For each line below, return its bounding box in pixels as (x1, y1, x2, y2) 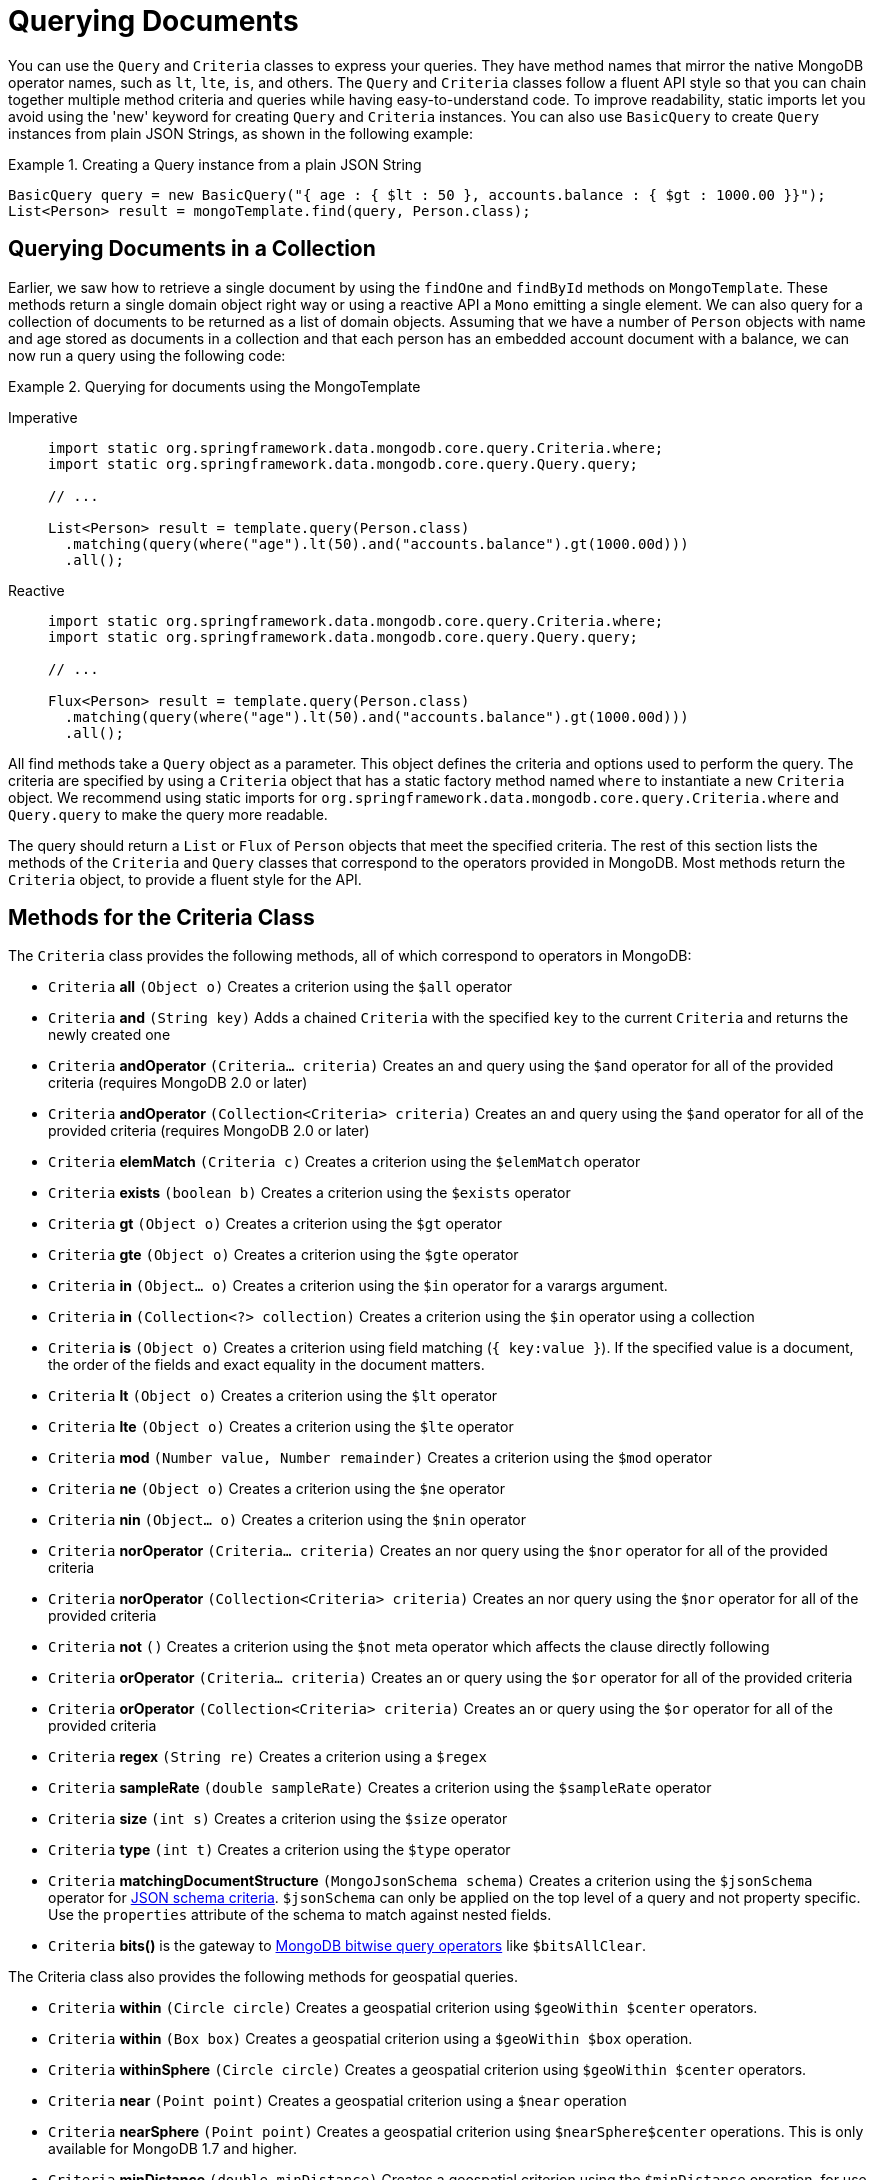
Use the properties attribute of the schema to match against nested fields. (48, 1906, 552, 1924)
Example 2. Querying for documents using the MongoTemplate (8, 377, 421, 395)
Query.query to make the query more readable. (8, 805, 328, 823)
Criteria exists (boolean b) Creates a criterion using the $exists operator (48, 1184, 571, 1202)
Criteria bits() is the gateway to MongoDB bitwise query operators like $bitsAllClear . (48, 1937, 646, 1955)
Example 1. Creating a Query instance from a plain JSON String (8, 155, 422, 173)
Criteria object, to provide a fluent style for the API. (8, 870, 362, 888)
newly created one (48, 1026, 171, 1044)
